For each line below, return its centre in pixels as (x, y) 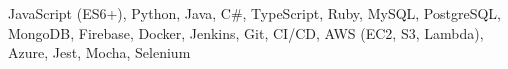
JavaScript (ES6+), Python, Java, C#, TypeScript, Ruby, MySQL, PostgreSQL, (254, 13)
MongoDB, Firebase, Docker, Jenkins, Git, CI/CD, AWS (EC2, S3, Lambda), (246, 32)
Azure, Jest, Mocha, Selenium (99, 52)
